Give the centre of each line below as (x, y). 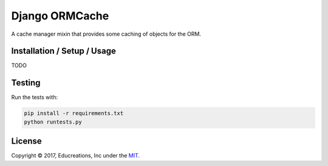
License (26, 141)
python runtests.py (53, 122)
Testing (26, 83)
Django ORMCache (60, 16)
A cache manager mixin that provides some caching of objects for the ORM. (106, 34)
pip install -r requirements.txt (74, 113)
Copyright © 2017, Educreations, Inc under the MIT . (75, 156)
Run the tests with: (34, 98)
